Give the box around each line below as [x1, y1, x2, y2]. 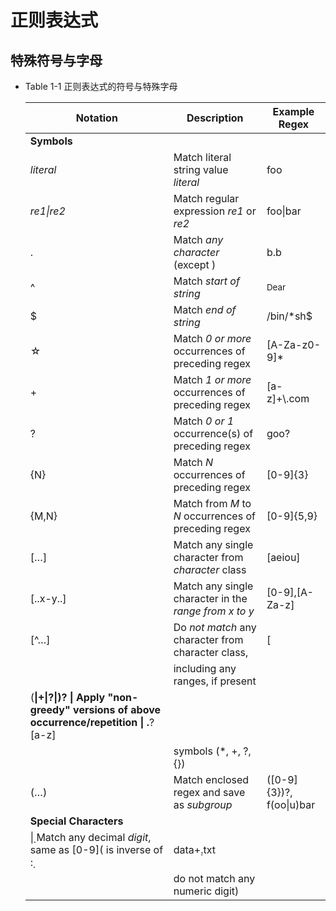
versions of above [73, 703, 161, 716]
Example [272, 105, 315, 118]
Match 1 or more [173, 373, 252, 386]
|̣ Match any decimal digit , [29, 831, 152, 844]
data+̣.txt [173, 843, 216, 856]
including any [173, 662, 237, 675]
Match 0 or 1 [173, 414, 235, 428]
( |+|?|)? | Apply [29, 691, 106, 704]
